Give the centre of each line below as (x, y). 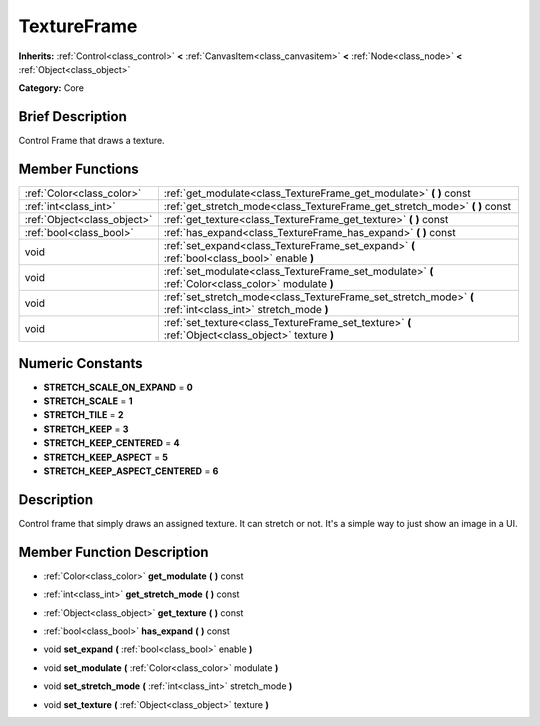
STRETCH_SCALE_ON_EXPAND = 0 (118, 387)
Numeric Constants (81, 363)
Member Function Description (113, 551)
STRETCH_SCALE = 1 (88, 401)
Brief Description (72, 116)
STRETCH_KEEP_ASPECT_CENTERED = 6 (131, 471)
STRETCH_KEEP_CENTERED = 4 (111, 443)
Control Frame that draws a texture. (91, 141)
